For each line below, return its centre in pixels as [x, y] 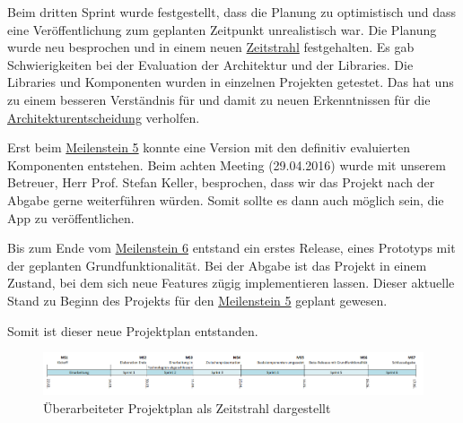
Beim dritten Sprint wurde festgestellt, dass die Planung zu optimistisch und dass [232, 12]
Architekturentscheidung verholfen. [104, 117]
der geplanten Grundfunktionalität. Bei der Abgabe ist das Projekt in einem [217, 265]
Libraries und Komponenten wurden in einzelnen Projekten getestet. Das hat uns [231, 82]
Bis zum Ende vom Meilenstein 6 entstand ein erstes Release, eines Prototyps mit [231, 248]
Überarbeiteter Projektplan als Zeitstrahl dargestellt [187, 407]
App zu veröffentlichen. [71, 217]
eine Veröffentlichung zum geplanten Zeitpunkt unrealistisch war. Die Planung [222, 29]
